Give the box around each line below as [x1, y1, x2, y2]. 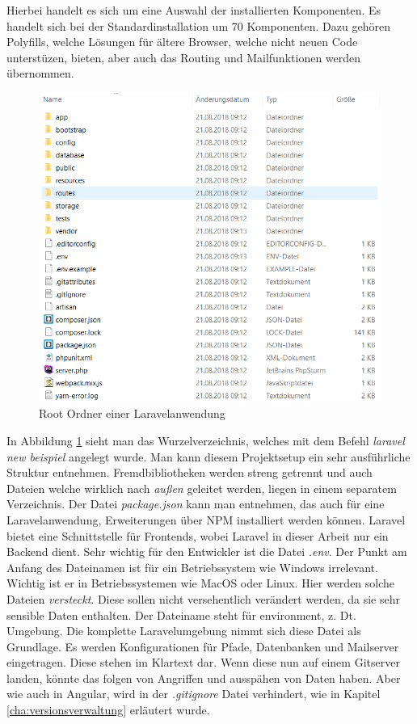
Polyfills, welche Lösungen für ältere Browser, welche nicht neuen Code [6, 33, 358, 50]
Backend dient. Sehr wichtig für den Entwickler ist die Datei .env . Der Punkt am [6, 543, 407, 560]
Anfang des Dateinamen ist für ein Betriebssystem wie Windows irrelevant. [6, 558, 378, 575]
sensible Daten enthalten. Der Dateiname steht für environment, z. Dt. [6, 606, 356, 623]
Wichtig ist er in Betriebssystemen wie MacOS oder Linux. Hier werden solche [6, 575, 395, 591]
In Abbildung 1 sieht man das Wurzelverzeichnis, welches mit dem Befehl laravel [6, 431, 405, 448]
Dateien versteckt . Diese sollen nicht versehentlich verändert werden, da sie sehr [6, 590, 400, 607]
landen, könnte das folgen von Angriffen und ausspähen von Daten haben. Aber [6, 669, 401, 686]
